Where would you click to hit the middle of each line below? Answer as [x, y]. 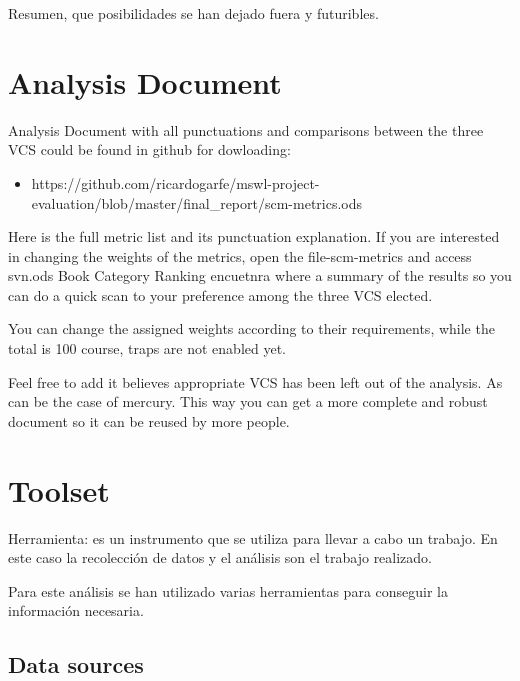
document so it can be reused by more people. [149, 420]
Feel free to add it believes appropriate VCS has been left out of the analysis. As [255, 381]
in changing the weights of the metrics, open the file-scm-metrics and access [240, 255]
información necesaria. [76, 610]
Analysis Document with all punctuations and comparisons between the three [246, 129]
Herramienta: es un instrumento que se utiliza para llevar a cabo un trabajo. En [253, 537]
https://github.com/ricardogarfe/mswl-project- [175, 182]
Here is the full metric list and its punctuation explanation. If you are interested [254, 236]
